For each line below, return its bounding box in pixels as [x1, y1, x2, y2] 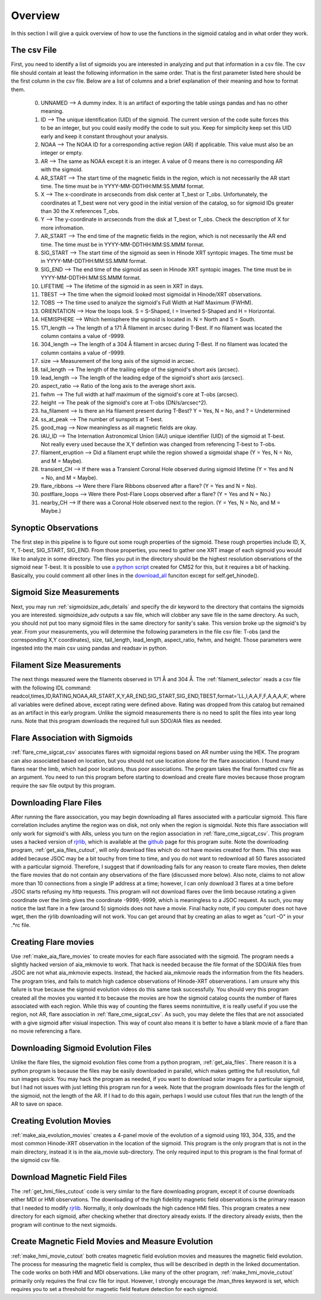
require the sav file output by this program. [11, 782, 116, 789]
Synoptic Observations [11, 522, 99, 532]
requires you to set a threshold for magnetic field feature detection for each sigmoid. [11, 1286, 218, 1293]
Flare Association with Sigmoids [11, 733, 133, 743]
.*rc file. [11, 921, 31, 928]
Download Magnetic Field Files [11, 1172, 127, 1182]
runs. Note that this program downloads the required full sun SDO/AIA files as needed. [11, 718, 222, 725]
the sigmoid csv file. [11, 1157, 61, 1164]
